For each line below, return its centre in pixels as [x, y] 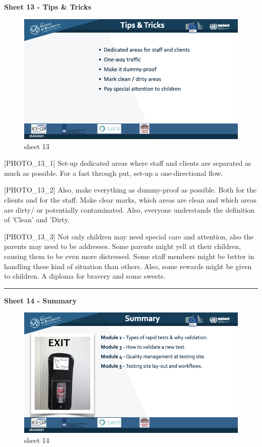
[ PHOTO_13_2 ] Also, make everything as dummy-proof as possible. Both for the [130, 190]
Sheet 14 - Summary [41, 300]
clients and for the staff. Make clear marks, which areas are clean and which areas [130, 200]
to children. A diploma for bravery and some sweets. [85, 276]
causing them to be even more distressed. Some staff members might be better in [129, 256]
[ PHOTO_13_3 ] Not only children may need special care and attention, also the [129, 236]
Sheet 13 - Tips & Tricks [48, 7]
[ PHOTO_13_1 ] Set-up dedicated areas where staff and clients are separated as [128, 163]
